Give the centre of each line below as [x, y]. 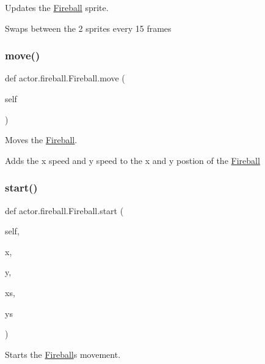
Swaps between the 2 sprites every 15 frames [88, 28]
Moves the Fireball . [41, 140]
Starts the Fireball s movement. [63, 354]
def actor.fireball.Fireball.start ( [64, 210]
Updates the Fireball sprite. [57, 7]
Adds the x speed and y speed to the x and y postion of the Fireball [132, 160]
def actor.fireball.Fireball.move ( [65, 78]
